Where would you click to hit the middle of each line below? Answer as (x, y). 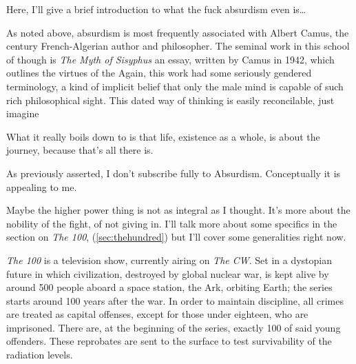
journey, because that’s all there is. (80, 150)
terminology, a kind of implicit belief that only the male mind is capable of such (175, 86)
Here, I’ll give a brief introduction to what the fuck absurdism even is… (156, 9)
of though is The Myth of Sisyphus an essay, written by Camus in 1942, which (170, 59)
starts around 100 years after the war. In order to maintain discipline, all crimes (175, 300)
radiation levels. (40, 355)
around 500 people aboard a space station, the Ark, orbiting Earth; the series (169, 287)
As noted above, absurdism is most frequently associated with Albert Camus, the (178, 32)
